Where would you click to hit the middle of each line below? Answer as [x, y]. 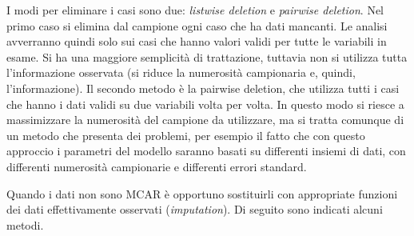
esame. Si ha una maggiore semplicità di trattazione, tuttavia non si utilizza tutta [207, 56]
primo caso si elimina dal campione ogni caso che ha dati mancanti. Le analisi [197, 25]
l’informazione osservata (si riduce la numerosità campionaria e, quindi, [181, 72]
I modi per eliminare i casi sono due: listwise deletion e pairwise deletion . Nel [195, 10]
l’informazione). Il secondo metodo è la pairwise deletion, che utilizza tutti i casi [203, 88]
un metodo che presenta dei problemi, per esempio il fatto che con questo [186, 135]
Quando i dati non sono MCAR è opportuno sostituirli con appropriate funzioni [202, 193]
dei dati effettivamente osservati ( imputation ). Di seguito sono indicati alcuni [195, 209]
